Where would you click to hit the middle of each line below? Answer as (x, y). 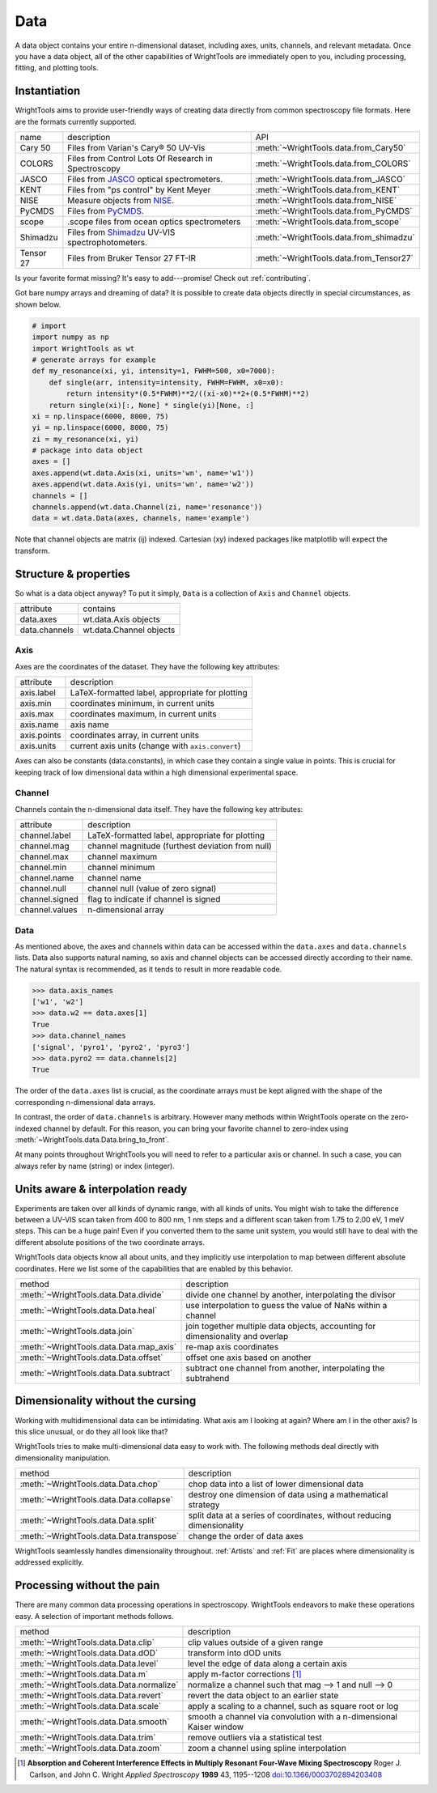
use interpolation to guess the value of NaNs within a (286, 1305)
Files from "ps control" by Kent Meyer (139, 190)
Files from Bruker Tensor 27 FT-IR (132, 258)
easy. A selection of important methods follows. (94, 1616)
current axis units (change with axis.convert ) (155, 746)
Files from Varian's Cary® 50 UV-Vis (136, 148)
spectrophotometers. (107, 243)
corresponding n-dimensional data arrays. (85, 1102)
